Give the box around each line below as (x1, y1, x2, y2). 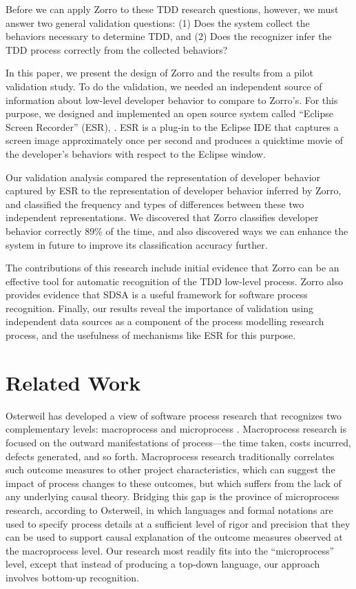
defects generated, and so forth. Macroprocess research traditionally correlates (6, 448, 335, 463)
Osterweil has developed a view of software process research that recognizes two (6, 408, 342, 422)
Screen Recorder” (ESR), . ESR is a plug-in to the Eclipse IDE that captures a (6, 119, 339, 134)
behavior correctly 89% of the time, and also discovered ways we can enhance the (6, 223, 348, 238)
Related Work (6, 368, 141, 396)
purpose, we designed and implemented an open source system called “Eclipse (6, 106, 333, 121)
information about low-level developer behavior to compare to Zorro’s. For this (6, 92, 338, 107)
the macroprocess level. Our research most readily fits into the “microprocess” (6, 543, 335, 557)
